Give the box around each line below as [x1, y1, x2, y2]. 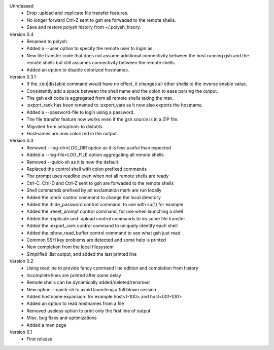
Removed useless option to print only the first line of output [26, 307, 151, 314]
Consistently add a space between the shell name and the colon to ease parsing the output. [26, 88, 218, 94]
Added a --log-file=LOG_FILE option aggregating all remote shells [26, 152, 164, 158]
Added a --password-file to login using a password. [26, 109, 135, 115]
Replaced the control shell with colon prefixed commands [26, 166, 147, 172]
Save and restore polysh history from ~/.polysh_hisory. [26, 24, 142, 30]
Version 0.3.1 [9, 73, 36, 80]
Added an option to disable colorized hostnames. [26, 66, 129, 73]
